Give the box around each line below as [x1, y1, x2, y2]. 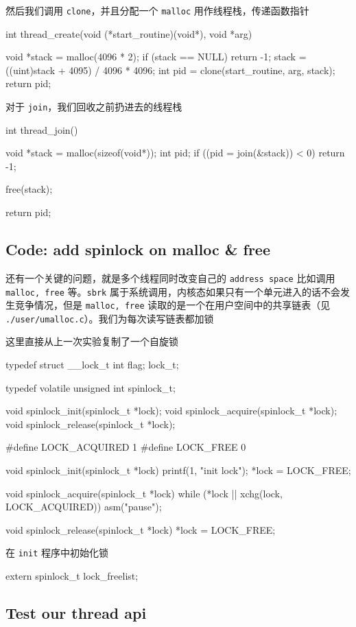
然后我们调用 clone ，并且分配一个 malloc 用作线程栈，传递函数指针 [5, 3, 309, 17]
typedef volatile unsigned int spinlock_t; [5, 380, 176, 394]
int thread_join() [5, 122, 78, 137]
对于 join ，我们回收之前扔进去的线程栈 [5, 99, 182, 114]
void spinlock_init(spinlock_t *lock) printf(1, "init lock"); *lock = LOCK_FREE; [5, 463, 351, 477]
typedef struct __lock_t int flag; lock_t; [5, 357, 179, 372]
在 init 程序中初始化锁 [5, 545, 108, 560]
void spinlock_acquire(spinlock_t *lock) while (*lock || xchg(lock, [5, 486, 283, 500]
